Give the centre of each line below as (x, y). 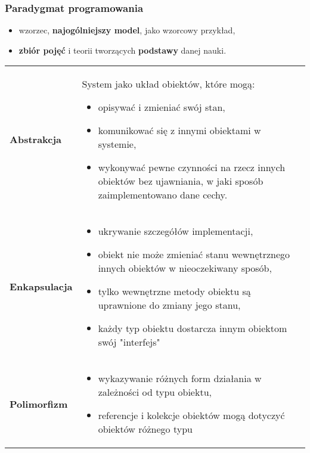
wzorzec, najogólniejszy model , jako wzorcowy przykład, (127, 30)
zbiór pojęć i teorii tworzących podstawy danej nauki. (123, 50)
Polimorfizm (39, 404)
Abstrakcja (36, 139)
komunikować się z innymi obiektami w (179, 131)
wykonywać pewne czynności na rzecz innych (192, 167)
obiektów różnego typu (145, 429)
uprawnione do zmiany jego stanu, (169, 305)
